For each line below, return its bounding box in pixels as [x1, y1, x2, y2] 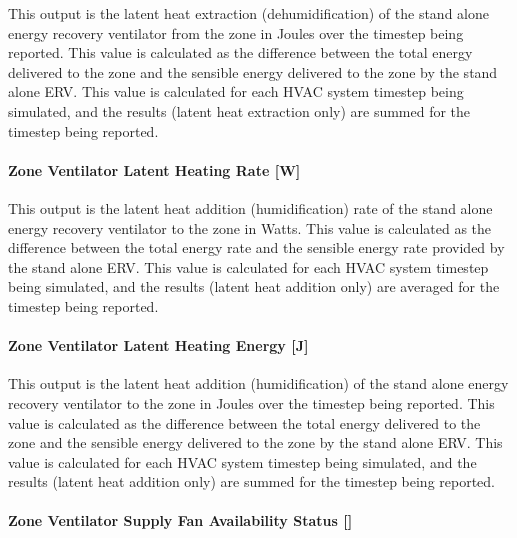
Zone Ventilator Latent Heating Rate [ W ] [8, 159, 301, 180]
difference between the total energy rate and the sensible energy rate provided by [8, 237, 505, 258]
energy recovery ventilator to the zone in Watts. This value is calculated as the [8, 217, 492, 238]
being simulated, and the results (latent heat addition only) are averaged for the [8, 276, 500, 297]
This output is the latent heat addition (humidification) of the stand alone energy [8, 373, 509, 394]
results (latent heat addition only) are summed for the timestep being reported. [8, 471, 496, 492]
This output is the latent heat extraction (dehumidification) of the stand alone [8, 3, 489, 23]
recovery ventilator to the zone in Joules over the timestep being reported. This [8, 392, 495, 413]
